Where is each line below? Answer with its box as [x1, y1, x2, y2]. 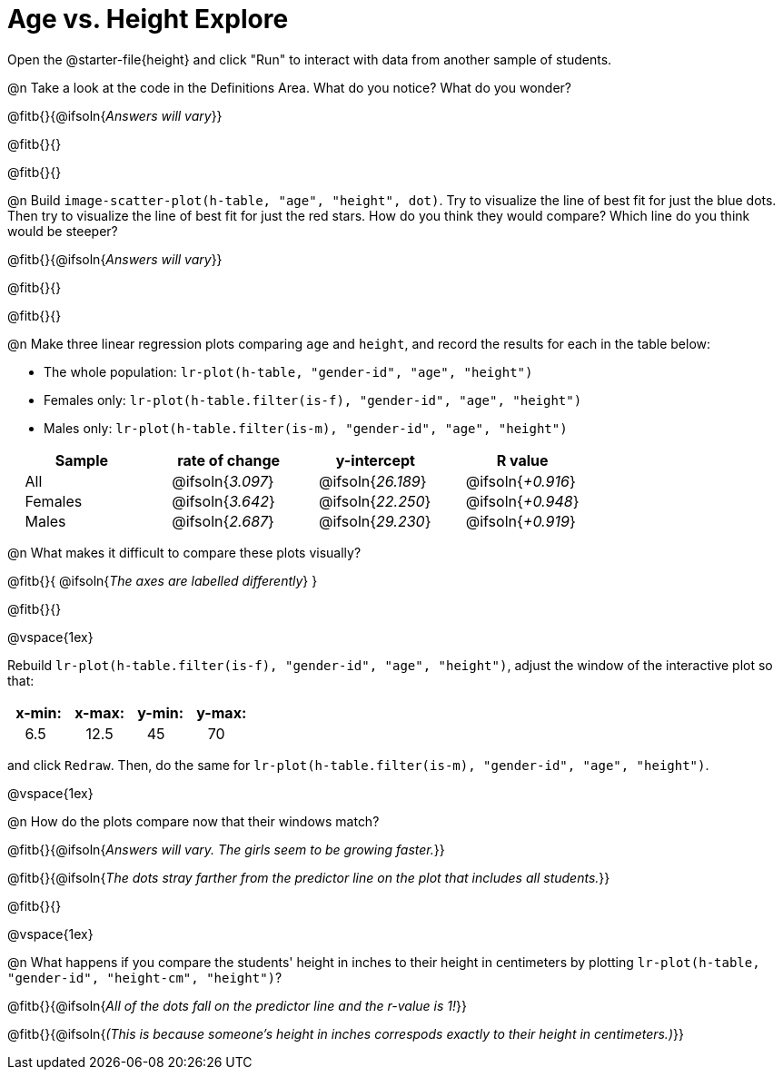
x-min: [15, 703, 62, 722]
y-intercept [335, 450, 415, 469]
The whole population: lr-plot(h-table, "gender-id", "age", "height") [44, 363, 533, 380]
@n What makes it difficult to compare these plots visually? [7, 544, 362, 560]
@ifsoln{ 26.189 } [318, 471, 427, 490]
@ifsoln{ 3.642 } [172, 491, 275, 510]
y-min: [137, 703, 184, 722]
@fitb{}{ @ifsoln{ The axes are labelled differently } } [7, 572, 318, 588]
